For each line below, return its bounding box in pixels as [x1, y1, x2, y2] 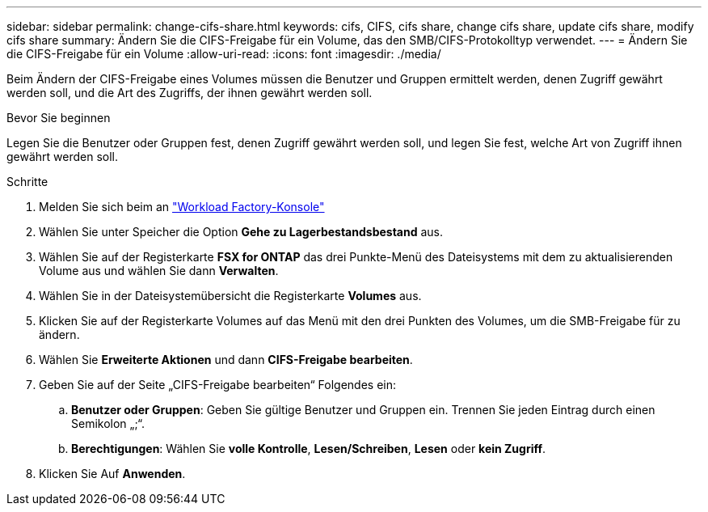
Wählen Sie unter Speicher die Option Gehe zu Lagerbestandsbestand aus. [39, 225, 443, 239]
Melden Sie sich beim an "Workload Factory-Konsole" [39, 200, 325, 214]
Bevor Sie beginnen [6, 111, 111, 125]
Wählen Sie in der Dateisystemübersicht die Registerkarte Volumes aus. [39, 289, 422, 303]
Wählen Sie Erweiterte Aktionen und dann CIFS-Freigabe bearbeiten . [39, 353, 413, 366]
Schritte [6, 175, 48, 188]
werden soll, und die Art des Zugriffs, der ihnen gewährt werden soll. [6, 86, 373, 99]
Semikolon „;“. [71, 417, 145, 430]
